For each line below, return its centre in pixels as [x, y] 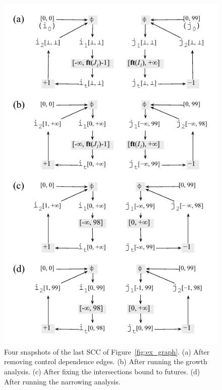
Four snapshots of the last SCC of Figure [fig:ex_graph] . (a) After [107, 351]
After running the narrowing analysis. [62, 381]
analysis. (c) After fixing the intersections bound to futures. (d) [102, 371]
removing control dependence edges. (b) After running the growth [106, 361]
